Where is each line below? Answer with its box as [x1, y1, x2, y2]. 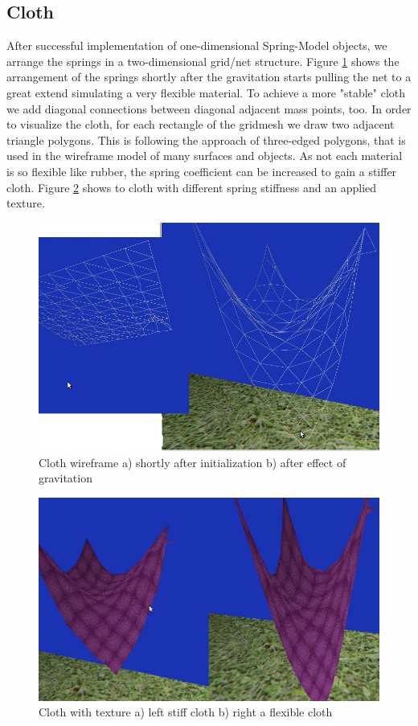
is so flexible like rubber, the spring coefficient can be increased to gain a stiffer [6, 162, 397, 179]
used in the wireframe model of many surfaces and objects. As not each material [6, 147, 403, 164]
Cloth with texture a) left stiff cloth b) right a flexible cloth [39, 703, 333, 720]
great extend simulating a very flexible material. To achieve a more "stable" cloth [6, 84, 406, 100]
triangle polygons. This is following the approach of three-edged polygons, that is [6, 131, 406, 148]
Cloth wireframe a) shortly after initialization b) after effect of [39, 453, 346, 470]
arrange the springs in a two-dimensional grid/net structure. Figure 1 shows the [6, 52, 400, 69]
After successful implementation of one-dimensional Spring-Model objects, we [6, 37, 387, 54]
